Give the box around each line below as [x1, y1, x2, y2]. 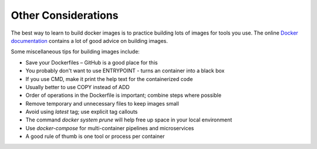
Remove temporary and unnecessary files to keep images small [25, 100, 179, 107]
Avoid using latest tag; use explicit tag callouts [25, 109, 138, 116]
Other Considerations [11, 9, 119, 22]
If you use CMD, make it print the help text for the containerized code [25, 75, 193, 82]
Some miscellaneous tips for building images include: [11, 48, 140, 55]
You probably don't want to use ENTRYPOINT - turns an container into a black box [25, 67, 225, 74]
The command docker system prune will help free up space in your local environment [25, 116, 232, 123]
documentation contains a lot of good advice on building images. [11, 37, 168, 44]
